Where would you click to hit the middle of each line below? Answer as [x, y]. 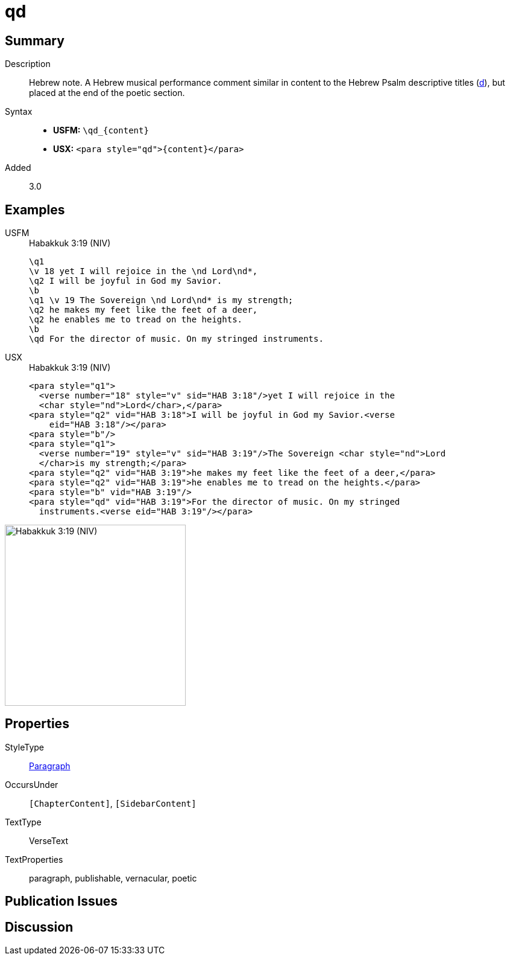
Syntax [19, 112]
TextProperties [34, 859]
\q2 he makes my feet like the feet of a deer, [143, 310]
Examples [35, 210]
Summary [35, 40]
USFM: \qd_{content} [101, 130]
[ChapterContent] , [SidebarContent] [113, 803]
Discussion [39, 927]
